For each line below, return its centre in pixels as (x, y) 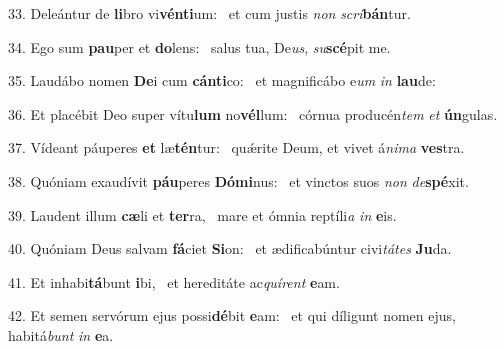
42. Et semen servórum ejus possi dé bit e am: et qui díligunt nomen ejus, (232, 315)
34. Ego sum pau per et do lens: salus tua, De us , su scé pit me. (199, 46)
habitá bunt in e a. (61, 334)
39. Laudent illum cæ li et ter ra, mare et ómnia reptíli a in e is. (202, 214)
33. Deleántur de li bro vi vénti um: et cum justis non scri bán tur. (209, 13)
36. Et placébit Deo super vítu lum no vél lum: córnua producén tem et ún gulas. (253, 113)
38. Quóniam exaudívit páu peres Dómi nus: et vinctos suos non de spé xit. (238, 180)
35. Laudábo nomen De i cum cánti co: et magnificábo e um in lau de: (222, 80)
